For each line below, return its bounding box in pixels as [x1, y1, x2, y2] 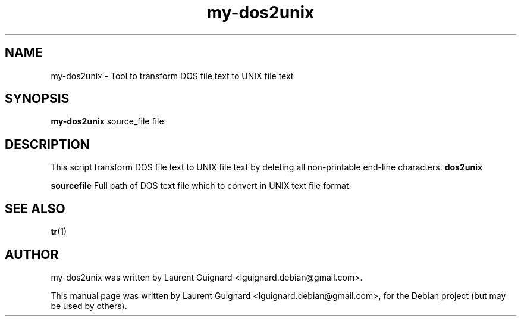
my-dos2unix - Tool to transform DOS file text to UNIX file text [51, 70, 294, 81]
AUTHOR [5, 247, 59, 262]
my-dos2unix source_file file [51, 116, 164, 127]
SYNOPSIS [5, 91, 70, 107]
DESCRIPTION [5, 136, 90, 152]
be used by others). [51, 300, 127, 311]
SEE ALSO [5, 201, 65, 216]
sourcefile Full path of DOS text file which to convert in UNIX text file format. [51, 180, 351, 191]
